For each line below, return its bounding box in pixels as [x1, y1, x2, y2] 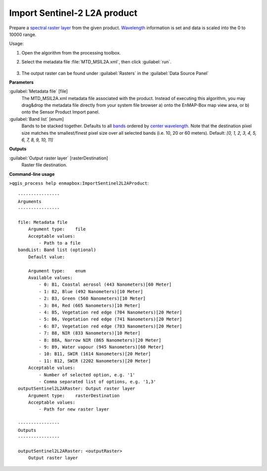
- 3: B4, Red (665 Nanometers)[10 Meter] [39, 303, 141, 308]
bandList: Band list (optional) [18, 247, 96, 253]
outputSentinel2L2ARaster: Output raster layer [18, 386, 135, 391]
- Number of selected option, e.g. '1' [39, 372, 135, 377]
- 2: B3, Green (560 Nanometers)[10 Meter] [39, 296, 146, 302]
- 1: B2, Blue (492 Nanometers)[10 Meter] [39, 289, 143, 294]
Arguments [18, 199, 42, 204]
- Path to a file [39, 240, 81, 246]
